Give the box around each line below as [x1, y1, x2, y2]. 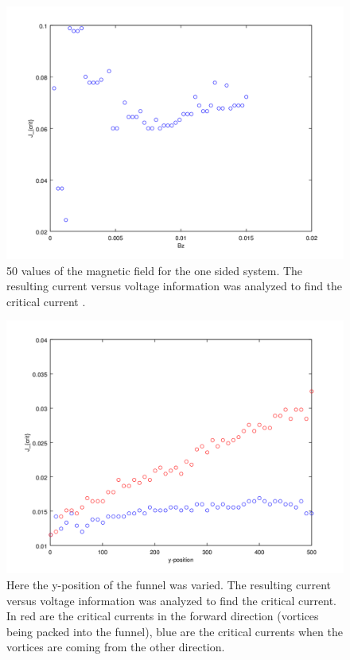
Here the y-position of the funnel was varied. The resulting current [6, 576, 331, 592]
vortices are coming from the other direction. [6, 639, 225, 655]
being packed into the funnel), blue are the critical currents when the [6, 623, 343, 639]
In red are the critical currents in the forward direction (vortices [6, 608, 319, 624]
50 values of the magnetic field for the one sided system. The [6, 262, 303, 278]
